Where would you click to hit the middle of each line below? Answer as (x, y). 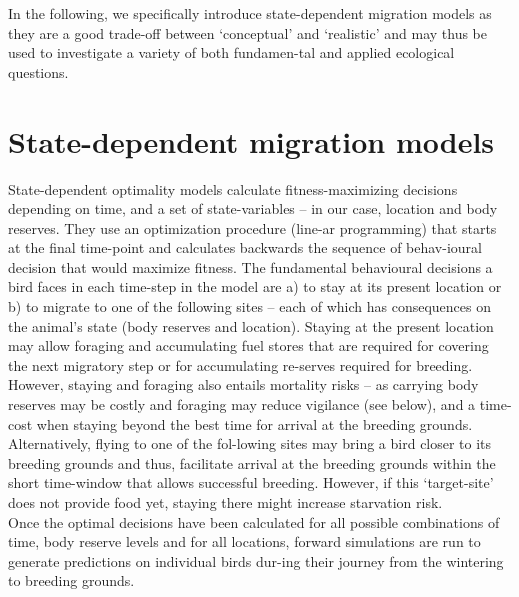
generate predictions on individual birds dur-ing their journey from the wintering (256, 560)
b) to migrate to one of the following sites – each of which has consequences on (249, 306)
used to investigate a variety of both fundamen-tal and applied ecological (231, 52)
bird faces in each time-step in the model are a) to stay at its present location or (255, 286)
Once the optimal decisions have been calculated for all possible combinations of (254, 521)
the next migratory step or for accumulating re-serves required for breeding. (240, 364)
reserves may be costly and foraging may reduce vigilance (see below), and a (242, 404)
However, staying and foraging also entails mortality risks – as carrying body (243, 384)
